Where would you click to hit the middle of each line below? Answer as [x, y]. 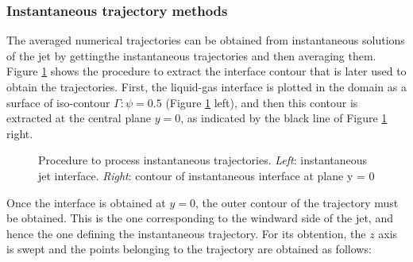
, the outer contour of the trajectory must [297, 202]
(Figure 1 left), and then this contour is [262, 102]
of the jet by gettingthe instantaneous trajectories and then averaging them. [191, 55]
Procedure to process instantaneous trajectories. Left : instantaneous [203, 160]
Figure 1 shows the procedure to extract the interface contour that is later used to [206, 71]
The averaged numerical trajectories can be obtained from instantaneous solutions [206, 40]
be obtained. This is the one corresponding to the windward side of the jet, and [200, 218]
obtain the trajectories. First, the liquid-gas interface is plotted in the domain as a [206, 87]
